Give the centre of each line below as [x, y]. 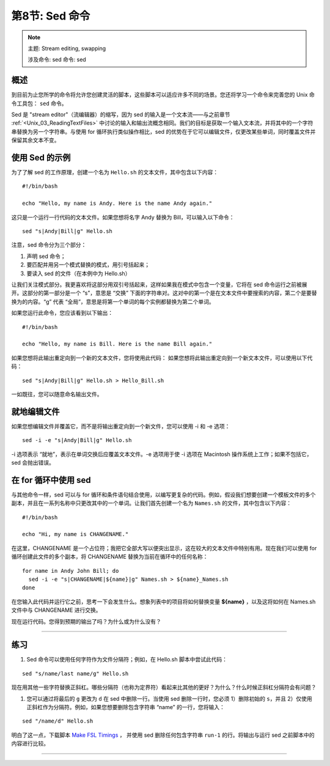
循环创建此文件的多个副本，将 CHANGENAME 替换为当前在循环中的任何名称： [110, 557]
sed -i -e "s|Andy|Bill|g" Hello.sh [77, 440]
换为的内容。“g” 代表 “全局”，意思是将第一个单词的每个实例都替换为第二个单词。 [113, 301]
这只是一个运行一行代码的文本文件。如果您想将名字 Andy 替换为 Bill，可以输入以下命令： [123, 217]
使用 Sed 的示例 [41, 158]
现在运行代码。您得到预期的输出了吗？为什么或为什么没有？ [86, 621]
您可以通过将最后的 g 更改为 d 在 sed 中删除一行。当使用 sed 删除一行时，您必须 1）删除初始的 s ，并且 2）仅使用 [170, 698]
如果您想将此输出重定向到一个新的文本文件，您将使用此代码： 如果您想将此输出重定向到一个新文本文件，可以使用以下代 [162, 358]
